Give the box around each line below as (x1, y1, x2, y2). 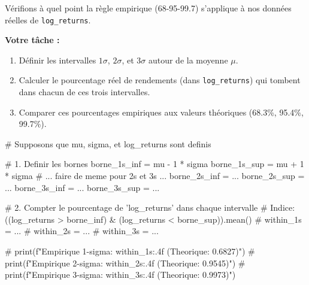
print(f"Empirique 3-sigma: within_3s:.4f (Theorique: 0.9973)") (5, 268, 236, 281)
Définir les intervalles (19, 53, 96, 66)
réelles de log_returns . (5, 13, 91, 26)
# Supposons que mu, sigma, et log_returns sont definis (5, 137, 211, 150)
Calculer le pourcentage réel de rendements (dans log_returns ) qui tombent (19, 74, 301, 86)
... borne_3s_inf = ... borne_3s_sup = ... (5, 181, 160, 193)
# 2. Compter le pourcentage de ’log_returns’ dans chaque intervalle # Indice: (5, 201, 295, 214)
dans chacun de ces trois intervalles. (19, 86, 150, 98)
